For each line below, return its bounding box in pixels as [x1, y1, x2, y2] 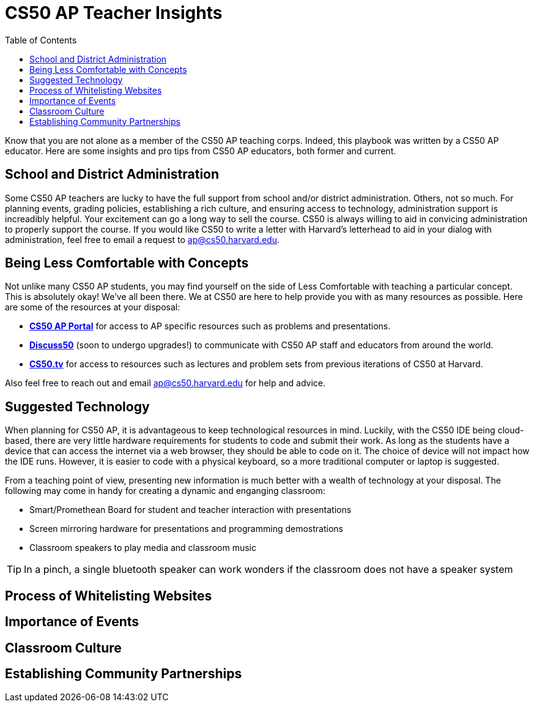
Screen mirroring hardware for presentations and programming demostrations [29, 523, 343, 534]
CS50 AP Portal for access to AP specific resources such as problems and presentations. [29, 321, 391, 332]
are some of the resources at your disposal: [5, 302, 180, 313]
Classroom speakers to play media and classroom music [29, 542, 256, 553]
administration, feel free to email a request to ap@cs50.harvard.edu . [5, 234, 280, 245]
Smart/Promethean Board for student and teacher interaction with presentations [29, 504, 352, 515]
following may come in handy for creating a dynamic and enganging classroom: [5, 485, 325, 496]
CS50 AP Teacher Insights [5, 2, 223, 23]
